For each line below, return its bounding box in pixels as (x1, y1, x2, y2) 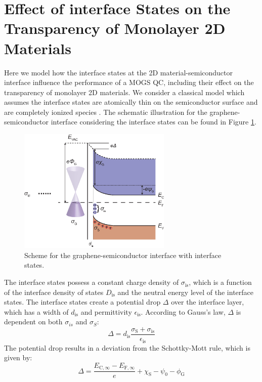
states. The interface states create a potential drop (4, 296, 161, 307)
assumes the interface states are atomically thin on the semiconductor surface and (4, 97, 258, 107)
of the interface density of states (4, 286, 104, 297)
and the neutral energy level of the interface (117, 286, 254, 297)
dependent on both (4, 316, 63, 327)
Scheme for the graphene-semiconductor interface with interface (24, 249, 222, 260)
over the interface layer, (171, 296, 244, 307)
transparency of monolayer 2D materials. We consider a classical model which (4, 87, 245, 97)
